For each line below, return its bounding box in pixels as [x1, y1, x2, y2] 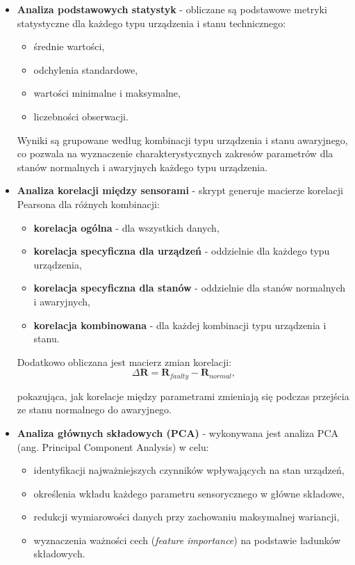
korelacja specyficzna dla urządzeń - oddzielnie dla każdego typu [33, 244, 330, 258]
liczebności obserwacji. [33, 109, 129, 123]
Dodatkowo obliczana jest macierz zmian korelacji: [17, 354, 232, 369]
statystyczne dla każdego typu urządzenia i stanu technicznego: [17, 15, 286, 30]
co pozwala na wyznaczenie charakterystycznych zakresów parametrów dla [17, 146, 333, 161]
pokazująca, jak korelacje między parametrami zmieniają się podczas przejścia [17, 388, 349, 403]
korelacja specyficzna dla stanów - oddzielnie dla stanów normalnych [33, 280, 346, 295]
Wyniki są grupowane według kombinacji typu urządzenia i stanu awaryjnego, [17, 132, 348, 147]
